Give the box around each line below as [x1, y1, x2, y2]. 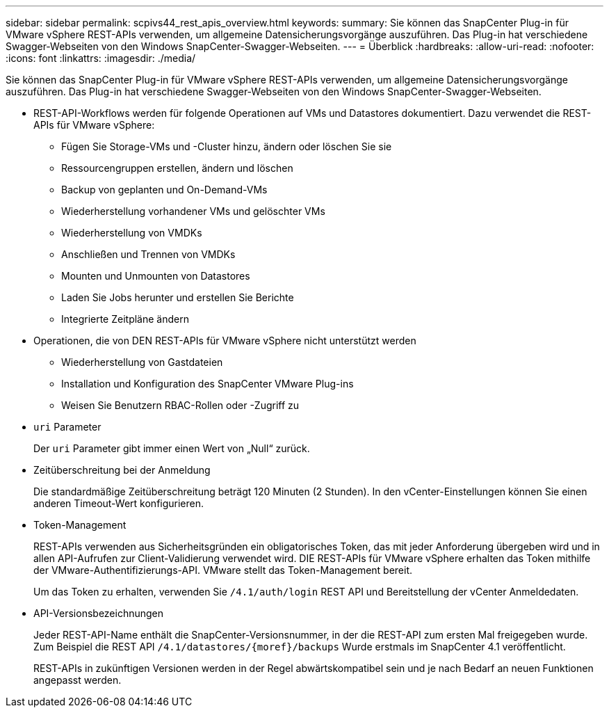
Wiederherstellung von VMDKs [61, 227, 202, 239]
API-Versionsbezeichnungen [33, 607, 164, 619]
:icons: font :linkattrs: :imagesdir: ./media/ [6, 52, 196, 64]
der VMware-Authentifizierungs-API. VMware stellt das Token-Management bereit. [33, 564, 413, 576]
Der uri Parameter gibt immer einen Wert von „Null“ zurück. [33, 442, 310, 454]
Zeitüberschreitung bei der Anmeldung [33, 464, 211, 476]
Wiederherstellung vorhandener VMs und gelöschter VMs [61, 205, 325, 217]
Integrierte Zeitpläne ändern [61, 313, 189, 325]
